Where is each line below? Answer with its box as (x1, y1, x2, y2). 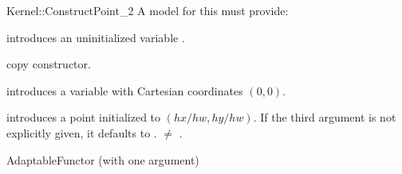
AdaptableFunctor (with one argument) (6, 151, 199, 168)
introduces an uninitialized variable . (6, 29, 185, 45)
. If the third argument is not (253, 109, 396, 126)
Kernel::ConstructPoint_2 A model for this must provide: (6, 2, 289, 18)
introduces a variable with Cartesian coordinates (6, 82, 243, 99)
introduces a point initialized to (6, 109, 161, 126)
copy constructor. (6, 56, 91, 72)
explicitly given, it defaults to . (6, 124, 157, 141)
